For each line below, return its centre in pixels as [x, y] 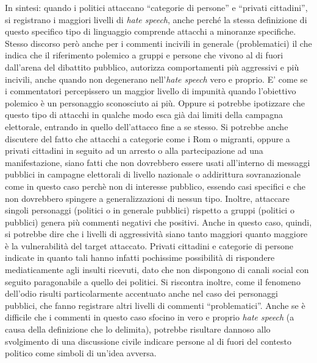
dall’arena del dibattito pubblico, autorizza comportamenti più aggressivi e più [152, 67]
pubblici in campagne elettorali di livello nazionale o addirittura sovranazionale [153, 174]
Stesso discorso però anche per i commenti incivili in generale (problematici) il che [158, 43]
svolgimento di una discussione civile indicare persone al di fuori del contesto [148, 341]
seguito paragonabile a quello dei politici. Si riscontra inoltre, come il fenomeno [153, 281]
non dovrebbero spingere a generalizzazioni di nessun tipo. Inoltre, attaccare [147, 198]
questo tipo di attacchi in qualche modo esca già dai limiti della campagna [144, 115]
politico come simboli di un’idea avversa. [81, 353]
